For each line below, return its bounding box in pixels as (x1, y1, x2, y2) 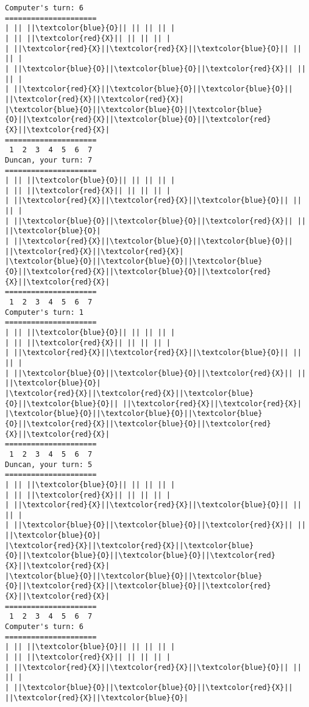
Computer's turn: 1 (5, 308, 83, 317)
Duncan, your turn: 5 (5, 460, 93, 469)
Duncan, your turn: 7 (5, 155, 93, 164)
